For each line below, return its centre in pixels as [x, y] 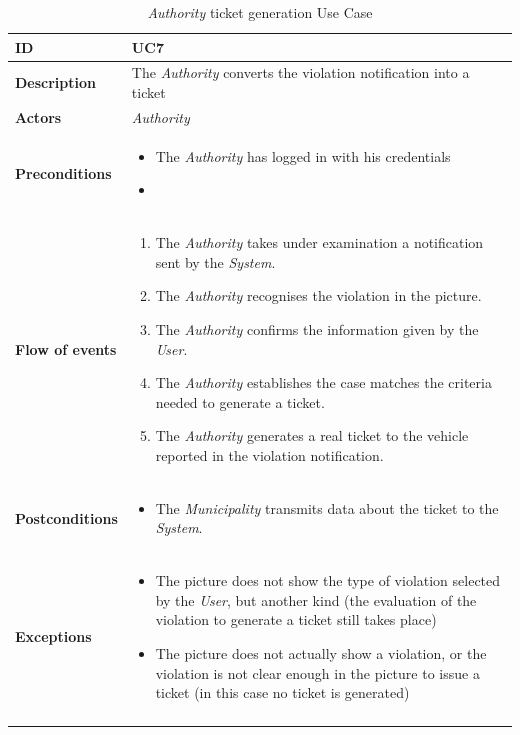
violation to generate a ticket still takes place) [296, 619]
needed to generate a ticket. [240, 401]
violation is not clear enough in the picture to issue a [317, 672]
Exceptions [53, 636]
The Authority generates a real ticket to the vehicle [312, 435]
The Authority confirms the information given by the [317, 328]
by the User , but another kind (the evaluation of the [316, 599]
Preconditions [63, 172]
